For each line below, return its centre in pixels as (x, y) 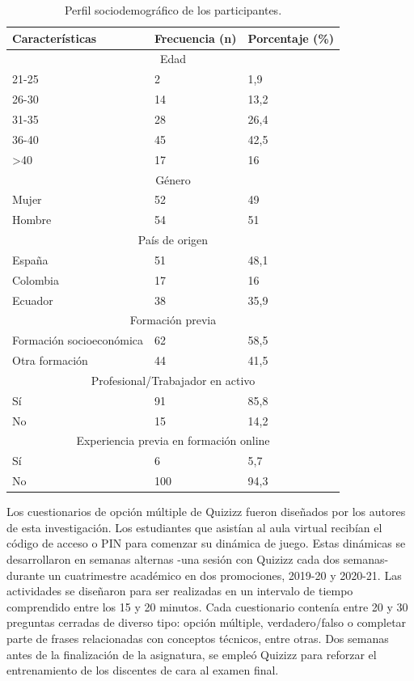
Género (173, 179)
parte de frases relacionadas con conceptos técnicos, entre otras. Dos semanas (198, 638)
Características (55, 38)
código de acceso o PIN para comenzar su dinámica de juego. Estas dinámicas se (206, 543)
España (30, 259)
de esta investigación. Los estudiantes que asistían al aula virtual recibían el (194, 527)
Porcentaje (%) (291, 38)
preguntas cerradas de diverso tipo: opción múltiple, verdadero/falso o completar (207, 622)
